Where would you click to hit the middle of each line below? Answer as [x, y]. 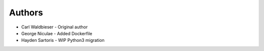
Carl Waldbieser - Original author [55, 27]
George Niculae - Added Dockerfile [57, 33]
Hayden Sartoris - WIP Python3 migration [63, 40]
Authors [26, 13]
